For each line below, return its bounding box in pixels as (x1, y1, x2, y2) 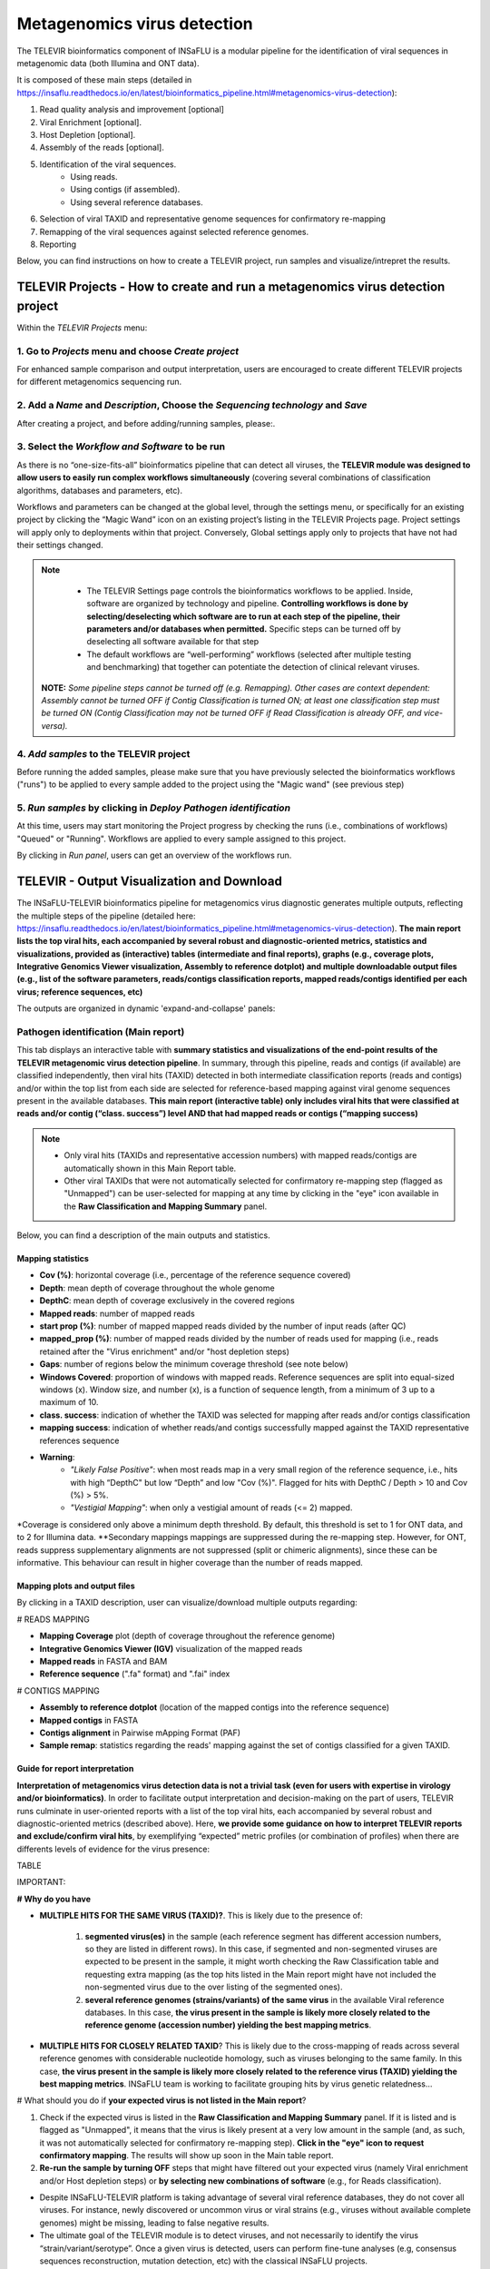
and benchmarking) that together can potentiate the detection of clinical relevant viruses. (86, 662, 420, 673)
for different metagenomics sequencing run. (16, 377, 182, 388)
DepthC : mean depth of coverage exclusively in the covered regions (39, 1295, 295, 1306)
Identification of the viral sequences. (39, 159, 177, 170)
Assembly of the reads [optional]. (39, 142, 165, 153)
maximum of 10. (39, 1397, 99, 1408)
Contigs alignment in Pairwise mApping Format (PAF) (39, 1727, 240, 1738)
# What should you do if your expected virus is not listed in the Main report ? (16, 2095, 307, 2106)
